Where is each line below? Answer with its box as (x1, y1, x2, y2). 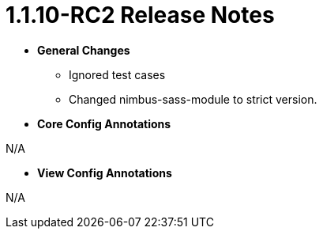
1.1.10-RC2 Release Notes (6, 2, 275, 28)
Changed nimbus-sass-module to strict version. (69, 92, 317, 106)
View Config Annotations (37, 165, 172, 180)
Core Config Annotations (37, 116, 171, 131)
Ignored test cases (69, 67, 166, 81)
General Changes (37, 43, 130, 57)
